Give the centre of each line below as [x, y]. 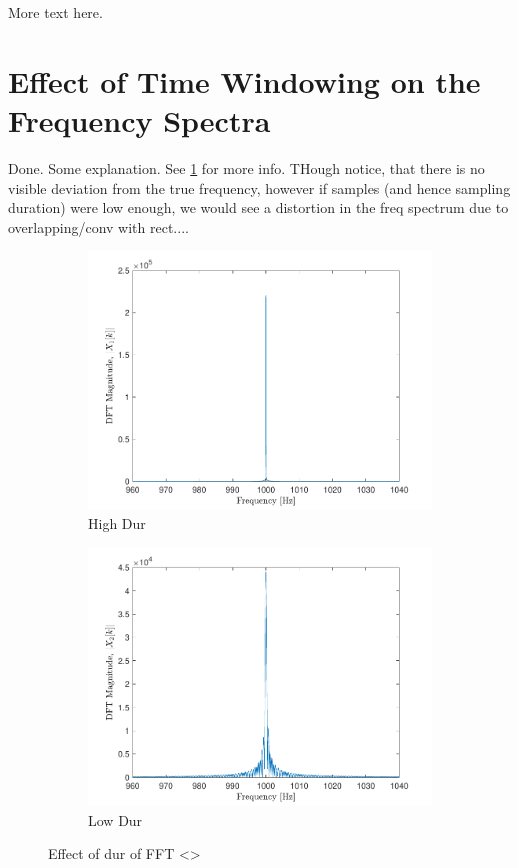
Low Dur [115, 819]
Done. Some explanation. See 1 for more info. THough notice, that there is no [246, 167]
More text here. [55, 12]
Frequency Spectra [139, 119]
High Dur [117, 523]
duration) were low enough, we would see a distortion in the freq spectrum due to [258, 207]
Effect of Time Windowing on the [244, 80]
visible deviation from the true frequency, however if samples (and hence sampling [259, 187]
